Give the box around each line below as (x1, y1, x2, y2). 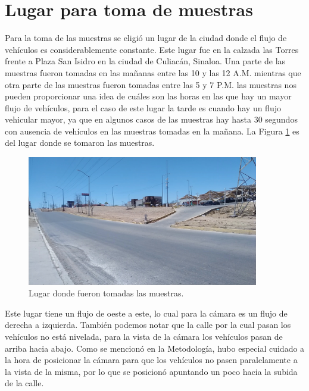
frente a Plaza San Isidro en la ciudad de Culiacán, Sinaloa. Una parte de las (5, 55, 286, 67)
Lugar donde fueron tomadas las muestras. (29, 287, 184, 299)
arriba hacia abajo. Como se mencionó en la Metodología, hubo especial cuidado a (5, 342, 305, 354)
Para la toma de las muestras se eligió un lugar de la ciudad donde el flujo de (5, 32, 287, 44)
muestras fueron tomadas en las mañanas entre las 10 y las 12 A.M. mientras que (5, 66, 301, 79)
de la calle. (5, 377, 44, 389)
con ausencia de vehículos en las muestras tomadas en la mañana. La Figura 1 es (5, 124, 299, 137)
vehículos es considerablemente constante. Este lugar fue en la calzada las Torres (5, 43, 299, 55)
